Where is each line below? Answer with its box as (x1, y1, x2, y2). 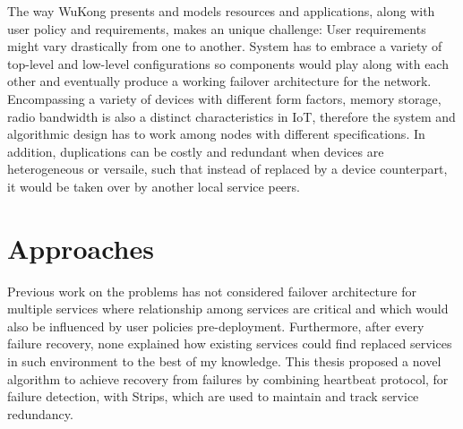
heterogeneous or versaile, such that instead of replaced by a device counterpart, (7, 159, 448, 178)
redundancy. (7, 404, 73, 423)
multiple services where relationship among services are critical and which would (7, 299, 449, 318)
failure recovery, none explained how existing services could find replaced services (7, 334, 452, 353)
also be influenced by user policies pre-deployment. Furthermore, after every (7, 316, 424, 335)
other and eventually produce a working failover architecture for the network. (7, 72, 432, 90)
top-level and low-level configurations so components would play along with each (7, 54, 449, 73)
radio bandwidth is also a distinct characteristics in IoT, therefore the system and (7, 107, 456, 125)
